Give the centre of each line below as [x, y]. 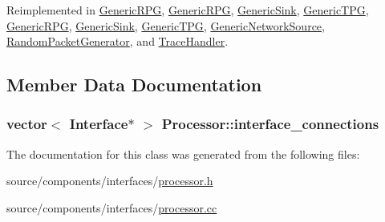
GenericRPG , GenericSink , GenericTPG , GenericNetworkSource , [166, 25]
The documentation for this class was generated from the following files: [183, 153]
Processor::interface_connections [270, 124]
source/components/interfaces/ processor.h [110, 181]
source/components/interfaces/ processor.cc [112, 207]
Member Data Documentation [134, 85]
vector [27, 124]
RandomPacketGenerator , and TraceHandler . [118, 41]
